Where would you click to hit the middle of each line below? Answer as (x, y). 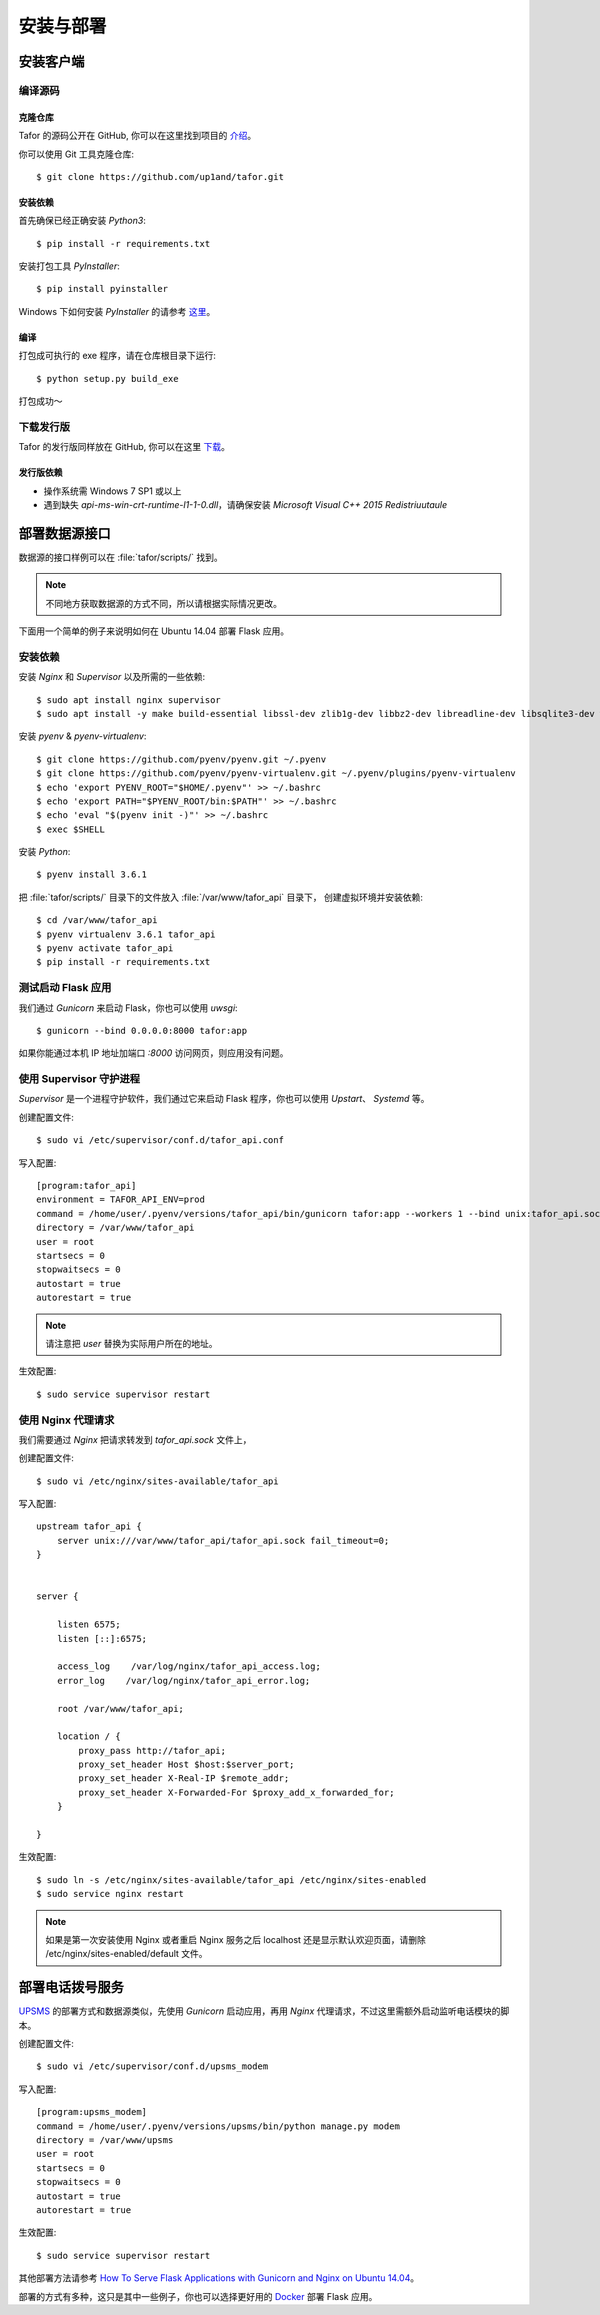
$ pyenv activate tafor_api (105, 948)
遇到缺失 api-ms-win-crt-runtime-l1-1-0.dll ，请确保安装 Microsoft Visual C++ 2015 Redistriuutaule (245, 504)
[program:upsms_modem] (92, 2112)
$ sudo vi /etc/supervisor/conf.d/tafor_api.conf (160, 1140)
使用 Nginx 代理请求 (66, 1420)
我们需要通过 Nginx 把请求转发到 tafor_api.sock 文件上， (135, 1439)
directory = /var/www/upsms (105, 2140)
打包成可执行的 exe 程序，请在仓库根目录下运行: (117, 356)
